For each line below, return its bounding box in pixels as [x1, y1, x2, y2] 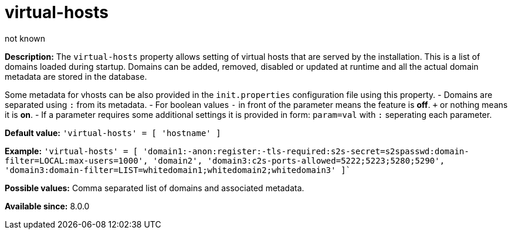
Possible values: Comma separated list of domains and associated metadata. [5, 182, 304, 193]
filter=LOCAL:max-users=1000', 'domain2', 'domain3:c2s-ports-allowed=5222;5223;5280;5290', [5, 155, 445, 165]
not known [5, 33, 46, 43]
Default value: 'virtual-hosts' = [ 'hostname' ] [5, 127, 221, 138]
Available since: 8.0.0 [5, 201, 90, 211]
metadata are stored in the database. [5, 71, 147, 82]
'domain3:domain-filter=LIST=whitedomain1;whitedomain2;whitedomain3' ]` [5, 165, 351, 175]
